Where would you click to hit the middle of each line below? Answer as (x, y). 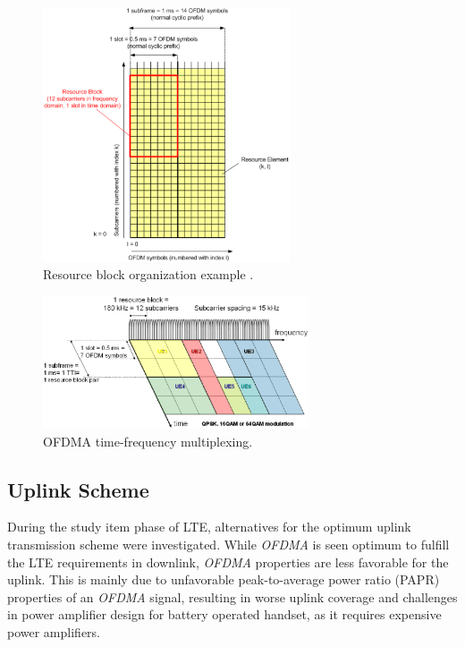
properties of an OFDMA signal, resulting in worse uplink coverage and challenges (232, 596)
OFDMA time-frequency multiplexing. (148, 441)
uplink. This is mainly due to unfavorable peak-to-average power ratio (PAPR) (224, 579)
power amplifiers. (54, 632)
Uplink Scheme (78, 489)
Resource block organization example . (148, 274)
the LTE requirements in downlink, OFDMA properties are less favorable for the (228, 562)
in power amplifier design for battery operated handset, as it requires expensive (224, 614)
